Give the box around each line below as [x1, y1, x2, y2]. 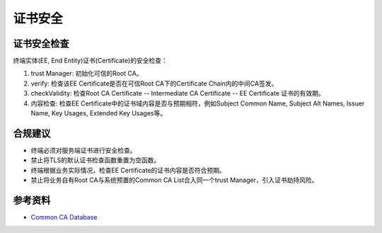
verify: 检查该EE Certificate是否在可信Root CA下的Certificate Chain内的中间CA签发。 [30, 79, 278, 88]
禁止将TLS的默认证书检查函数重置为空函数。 [30, 156, 161, 164]
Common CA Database [30, 213, 98, 221]
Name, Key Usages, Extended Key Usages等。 [30, 109, 166, 118]
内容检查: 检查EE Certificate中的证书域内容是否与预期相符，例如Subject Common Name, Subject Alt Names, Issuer [30, 99, 365, 108]
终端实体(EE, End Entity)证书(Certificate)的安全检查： [13, 57, 168, 65]
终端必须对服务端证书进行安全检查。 [30, 146, 137, 154]
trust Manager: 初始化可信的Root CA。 [30, 69, 143, 78]
